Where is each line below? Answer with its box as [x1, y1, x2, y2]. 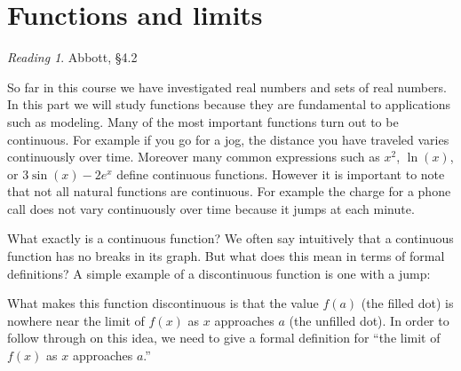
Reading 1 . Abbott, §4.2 [7, 48, 138, 67]
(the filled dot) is [361, 294, 454, 312]
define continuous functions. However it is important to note [116, 164, 445, 183]
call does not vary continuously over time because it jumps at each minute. [7, 199, 415, 217]
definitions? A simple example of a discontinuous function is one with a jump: [7, 264, 431, 282]
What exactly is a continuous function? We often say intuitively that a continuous [7, 229, 454, 248]
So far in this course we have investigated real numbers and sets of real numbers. [7, 77, 448, 96]
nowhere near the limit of [7, 311, 145, 329]
